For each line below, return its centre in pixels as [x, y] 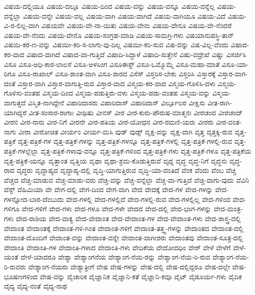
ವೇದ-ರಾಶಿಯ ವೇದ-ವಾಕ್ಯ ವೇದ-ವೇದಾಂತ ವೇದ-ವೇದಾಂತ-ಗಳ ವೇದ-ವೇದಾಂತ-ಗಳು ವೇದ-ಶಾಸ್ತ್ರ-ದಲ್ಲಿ [128, 218]
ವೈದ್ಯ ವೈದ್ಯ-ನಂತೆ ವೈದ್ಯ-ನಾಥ [36, 286]
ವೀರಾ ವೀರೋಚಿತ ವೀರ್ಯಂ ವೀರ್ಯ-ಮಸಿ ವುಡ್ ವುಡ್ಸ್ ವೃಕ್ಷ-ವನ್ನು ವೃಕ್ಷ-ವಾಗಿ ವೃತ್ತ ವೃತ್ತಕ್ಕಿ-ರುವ [126, 131]
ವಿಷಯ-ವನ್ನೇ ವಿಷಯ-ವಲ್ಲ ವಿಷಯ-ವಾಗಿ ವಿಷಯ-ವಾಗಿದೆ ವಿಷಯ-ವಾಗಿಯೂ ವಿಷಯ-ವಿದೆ [124, 16]
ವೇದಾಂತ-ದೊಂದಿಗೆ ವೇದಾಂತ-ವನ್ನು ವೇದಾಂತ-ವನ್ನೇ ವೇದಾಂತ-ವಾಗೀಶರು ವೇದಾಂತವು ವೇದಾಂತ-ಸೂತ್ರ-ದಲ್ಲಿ [124, 238]
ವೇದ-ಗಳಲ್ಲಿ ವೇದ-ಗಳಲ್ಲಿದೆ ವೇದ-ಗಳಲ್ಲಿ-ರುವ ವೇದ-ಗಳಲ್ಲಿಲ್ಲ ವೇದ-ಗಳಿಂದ [148, 199]
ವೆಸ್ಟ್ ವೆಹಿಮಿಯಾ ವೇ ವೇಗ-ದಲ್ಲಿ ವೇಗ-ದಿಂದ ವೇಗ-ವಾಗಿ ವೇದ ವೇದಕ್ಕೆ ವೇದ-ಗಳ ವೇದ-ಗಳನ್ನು [109, 189]
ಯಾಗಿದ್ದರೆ [15, 112]
